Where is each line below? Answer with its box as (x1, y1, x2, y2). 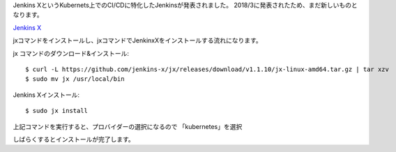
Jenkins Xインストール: (13, 91, 80, 99)
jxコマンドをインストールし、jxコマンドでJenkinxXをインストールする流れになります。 (13, 36, 263, 45)
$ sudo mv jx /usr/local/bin (25, 75, 125, 83)
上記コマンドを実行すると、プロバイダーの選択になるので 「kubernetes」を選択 (13, 122, 243, 130)
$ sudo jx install (25, 107, 89, 115)
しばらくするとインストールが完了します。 (13, 135, 135, 143)
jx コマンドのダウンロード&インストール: (13, 49, 129, 57)
